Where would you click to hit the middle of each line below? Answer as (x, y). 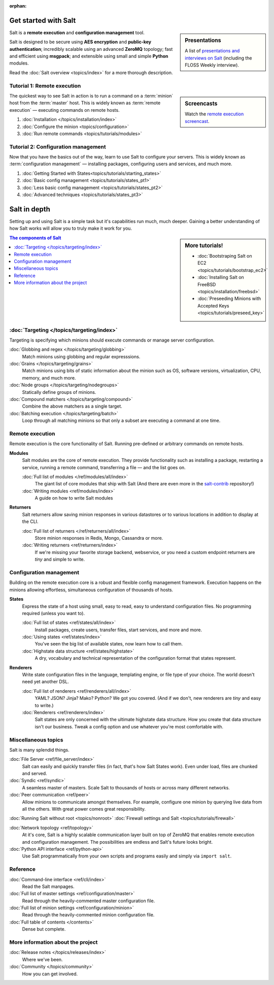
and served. (35, 774)
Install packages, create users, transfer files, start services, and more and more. (118, 630)
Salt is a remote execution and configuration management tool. (77, 33)
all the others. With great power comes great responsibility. (84, 809)
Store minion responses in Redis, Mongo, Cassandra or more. (99, 538)
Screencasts (201, 103)
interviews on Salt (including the (218, 58)
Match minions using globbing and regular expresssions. (81, 356)
